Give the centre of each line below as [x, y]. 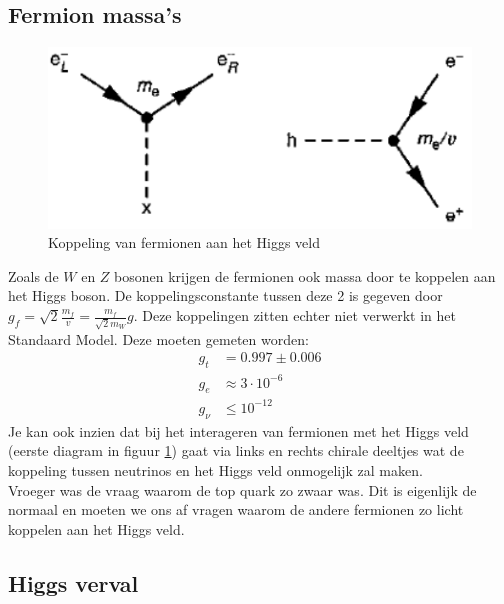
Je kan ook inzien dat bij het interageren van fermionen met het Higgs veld [238, 430]
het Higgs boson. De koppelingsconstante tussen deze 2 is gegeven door [225, 295]
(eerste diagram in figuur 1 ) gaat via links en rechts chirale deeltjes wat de [236, 450]
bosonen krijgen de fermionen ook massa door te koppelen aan [305, 275]
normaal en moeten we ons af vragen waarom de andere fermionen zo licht [236, 509]
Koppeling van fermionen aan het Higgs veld [184, 242]
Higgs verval [73, 582]
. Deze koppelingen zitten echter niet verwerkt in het [294, 315]
